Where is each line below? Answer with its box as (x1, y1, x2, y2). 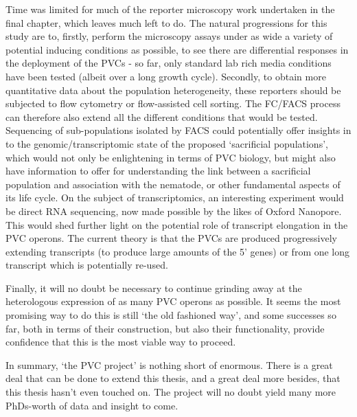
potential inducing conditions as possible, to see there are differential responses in (5, 42, 349, 56)
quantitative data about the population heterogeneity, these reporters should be (5, 82, 341, 97)
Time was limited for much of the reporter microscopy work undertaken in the (5, 2, 335, 16)
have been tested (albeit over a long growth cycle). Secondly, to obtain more (5, 69, 326, 83)
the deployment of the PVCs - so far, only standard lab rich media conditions (5, 56, 332, 70)
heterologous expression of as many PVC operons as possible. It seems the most (5, 294, 341, 308)
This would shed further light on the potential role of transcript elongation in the (5, 217, 348, 232)
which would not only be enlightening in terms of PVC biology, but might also (5, 150, 336, 164)
